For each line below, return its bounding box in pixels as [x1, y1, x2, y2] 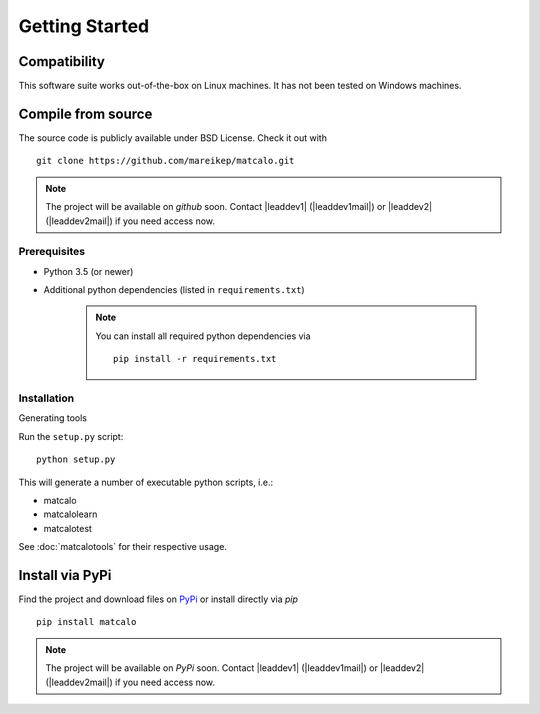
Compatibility [18, 53, 105, 70]
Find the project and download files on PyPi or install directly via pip [18, 593, 299, 605]
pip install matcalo [36, 616, 137, 628]
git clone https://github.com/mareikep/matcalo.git [36, 155, 295, 167]
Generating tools [18, 412, 87, 424]
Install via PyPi [18, 566, 112, 584]
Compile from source [18, 105, 153, 122]
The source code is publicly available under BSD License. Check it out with [18, 131, 327, 144]
